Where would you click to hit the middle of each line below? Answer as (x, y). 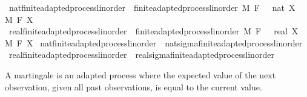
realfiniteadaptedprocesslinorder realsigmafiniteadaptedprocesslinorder (141, 55)
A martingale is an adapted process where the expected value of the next (140, 74)
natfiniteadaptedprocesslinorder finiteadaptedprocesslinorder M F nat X (152, 7)
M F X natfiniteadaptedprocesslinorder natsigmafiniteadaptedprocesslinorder (154, 42)
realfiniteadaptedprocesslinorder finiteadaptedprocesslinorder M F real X (153, 31)
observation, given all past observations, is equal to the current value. (134, 86)
